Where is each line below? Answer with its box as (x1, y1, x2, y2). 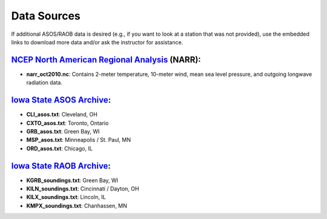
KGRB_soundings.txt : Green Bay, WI (26, 177, 118, 184)
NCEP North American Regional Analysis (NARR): (11, 55, 201, 65)
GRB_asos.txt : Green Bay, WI (26, 127, 100, 135)
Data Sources (11, 9, 81, 22)
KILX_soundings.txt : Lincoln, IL (26, 194, 106, 201)
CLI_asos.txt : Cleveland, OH (26, 111, 98, 118)
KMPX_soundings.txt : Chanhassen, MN (26, 202, 127, 209)
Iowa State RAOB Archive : (11, 161, 111, 171)
